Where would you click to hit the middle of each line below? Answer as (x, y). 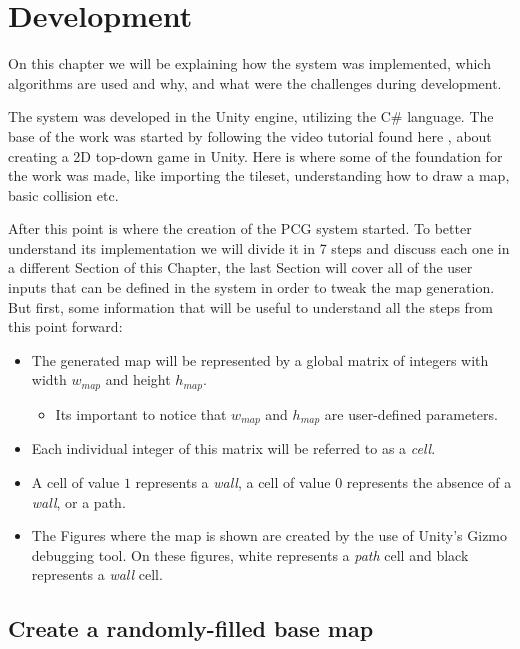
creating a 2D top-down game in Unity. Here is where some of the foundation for (255, 155)
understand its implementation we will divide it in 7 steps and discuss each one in (259, 247)
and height (138, 379)
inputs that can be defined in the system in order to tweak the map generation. (251, 287)
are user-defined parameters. (411, 413)
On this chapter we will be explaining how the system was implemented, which (249, 63)
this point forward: (65, 326)
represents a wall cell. (97, 574)
